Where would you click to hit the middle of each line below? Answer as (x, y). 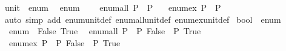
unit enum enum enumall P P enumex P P (113, 7)
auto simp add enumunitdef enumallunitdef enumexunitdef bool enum (143, 19)
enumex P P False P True (65, 42)
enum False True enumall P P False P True (105, 31)
